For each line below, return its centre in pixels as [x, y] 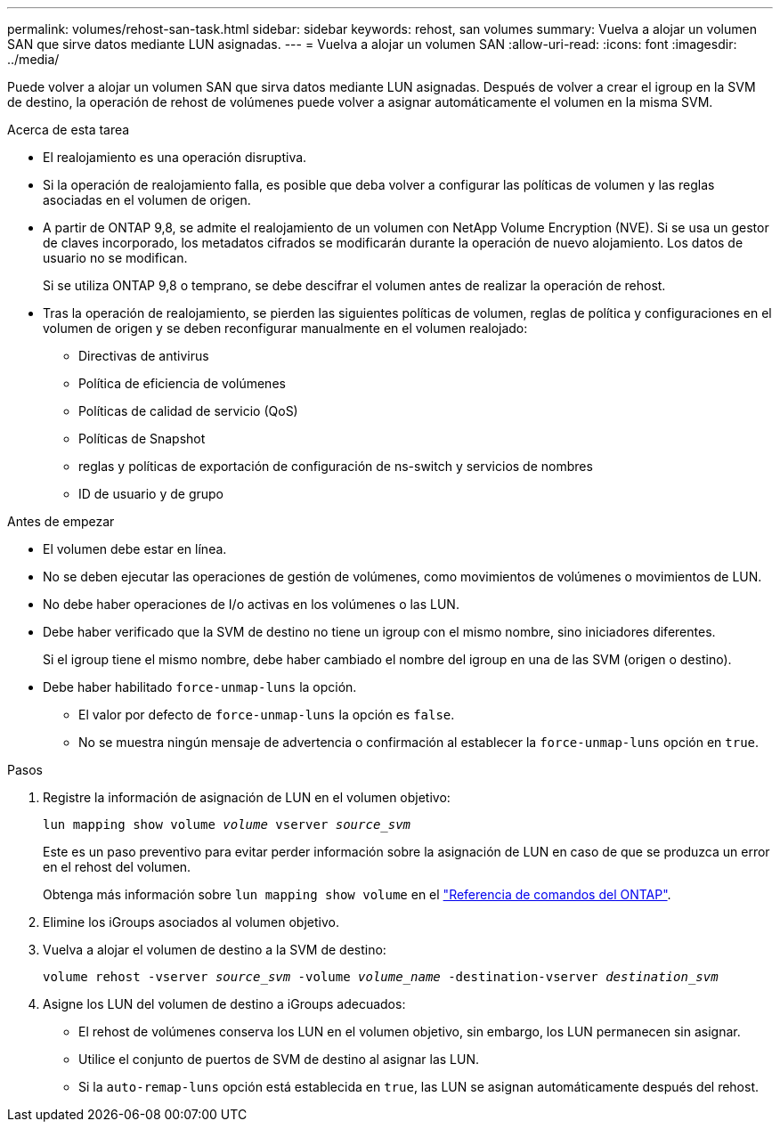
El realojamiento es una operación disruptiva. [175, 157]
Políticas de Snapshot [142, 439]
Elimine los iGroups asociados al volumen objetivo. [191, 922]
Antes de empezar [61, 521]
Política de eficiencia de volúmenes [182, 383]
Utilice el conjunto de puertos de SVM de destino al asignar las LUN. [279, 1059]
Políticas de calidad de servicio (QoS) [188, 411]
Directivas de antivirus [144, 356]
